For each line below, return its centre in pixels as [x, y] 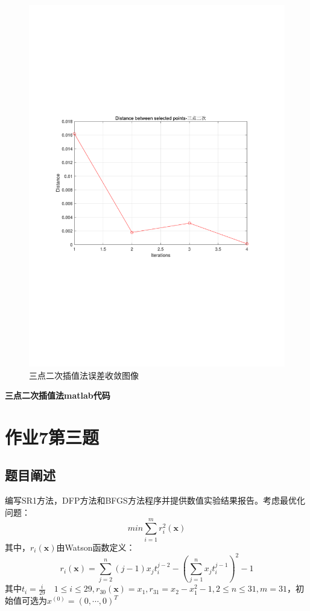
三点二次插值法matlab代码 [58, 395]
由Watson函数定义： [96, 547]
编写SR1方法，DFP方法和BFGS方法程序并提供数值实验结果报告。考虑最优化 [155, 500]
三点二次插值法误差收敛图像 [84, 375]
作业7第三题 [52, 436]
